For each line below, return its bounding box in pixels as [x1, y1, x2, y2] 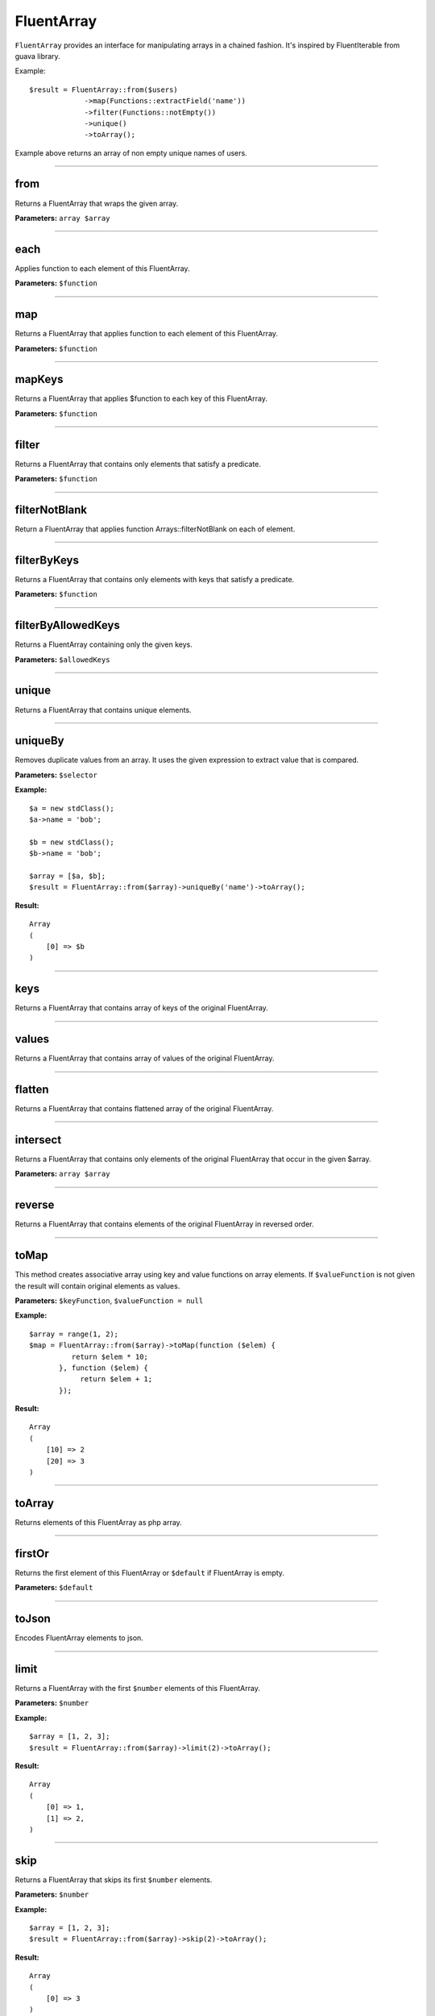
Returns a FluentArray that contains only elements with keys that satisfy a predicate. [14, 574, 295, 584]
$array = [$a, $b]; [29, 871, 106, 881]
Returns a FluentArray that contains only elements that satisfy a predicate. [14, 459, 262, 469]
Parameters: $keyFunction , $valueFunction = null [14, 1295, 204, 1306]
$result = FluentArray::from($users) [29, 85, 179, 94]
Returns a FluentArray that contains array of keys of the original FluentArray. [14, 1003, 269, 1013]
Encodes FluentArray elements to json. [14, 1633, 144, 1643]
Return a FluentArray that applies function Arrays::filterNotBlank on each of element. [14, 524, 296, 534]
